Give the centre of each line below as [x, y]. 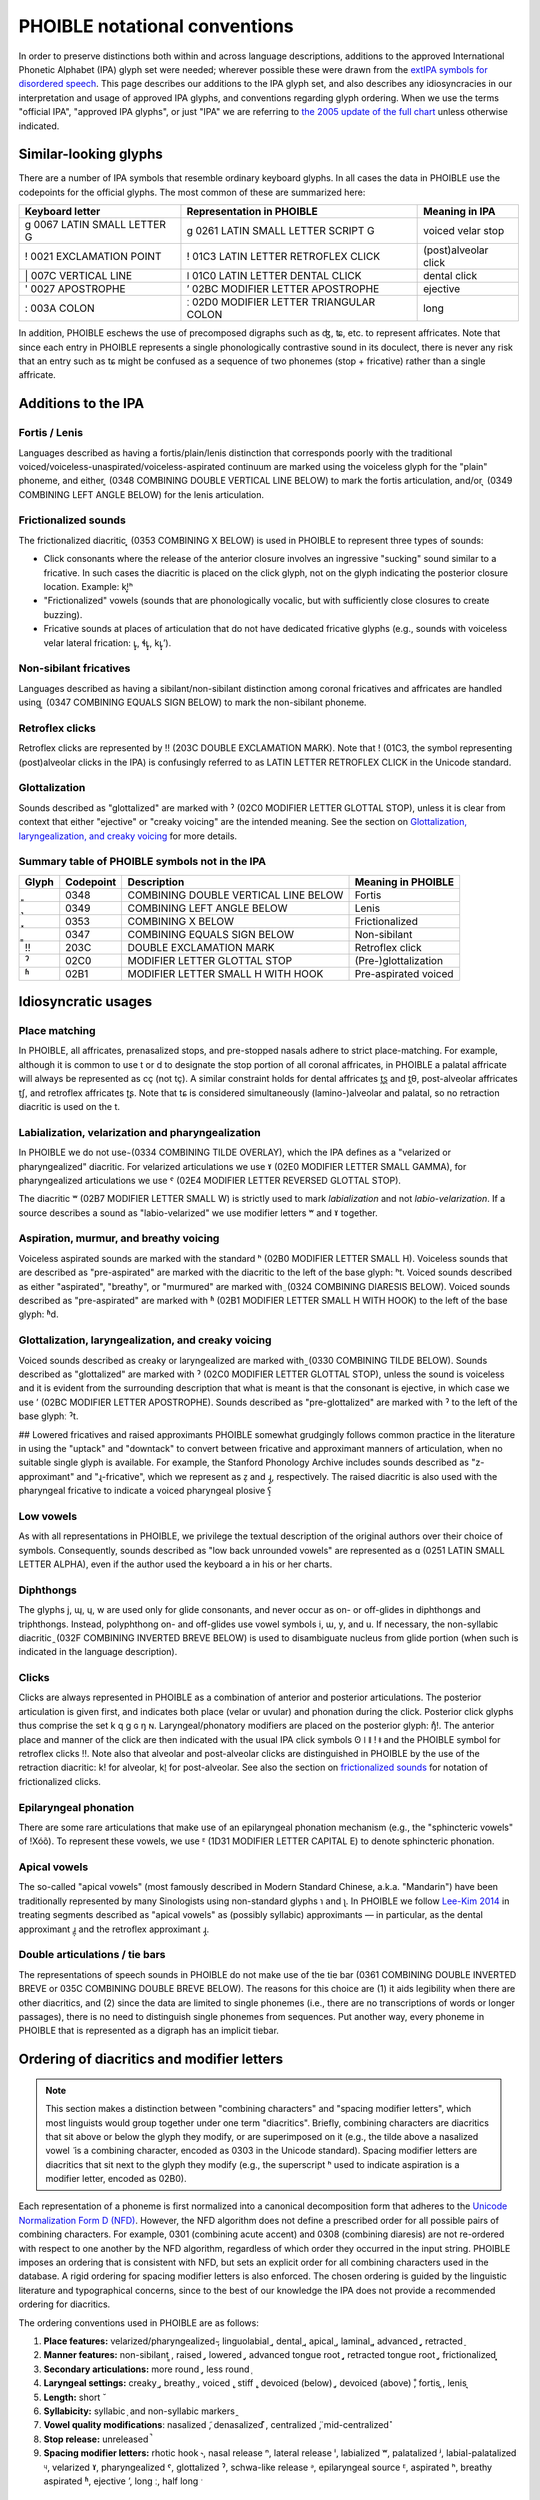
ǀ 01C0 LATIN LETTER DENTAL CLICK [274, 276]
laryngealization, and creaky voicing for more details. [128, 836]
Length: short [72, 2397]
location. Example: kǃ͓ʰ [88, 586]
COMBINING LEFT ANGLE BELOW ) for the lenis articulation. [141, 494]
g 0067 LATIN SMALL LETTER [95, 225]
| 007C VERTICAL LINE [78, 276]
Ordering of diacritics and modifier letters [151, 2059]
